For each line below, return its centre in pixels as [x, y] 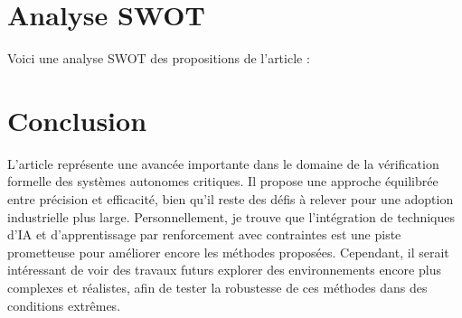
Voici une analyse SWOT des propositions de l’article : [159, 58]
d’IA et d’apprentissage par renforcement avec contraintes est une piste [204, 234]
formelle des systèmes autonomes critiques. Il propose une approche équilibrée [223, 181]
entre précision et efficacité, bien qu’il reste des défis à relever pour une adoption [231, 199]
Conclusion [77, 120]
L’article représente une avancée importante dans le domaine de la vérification [223, 163]
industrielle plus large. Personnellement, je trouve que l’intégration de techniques [231, 216]
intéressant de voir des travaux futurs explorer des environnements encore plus [224, 270]
